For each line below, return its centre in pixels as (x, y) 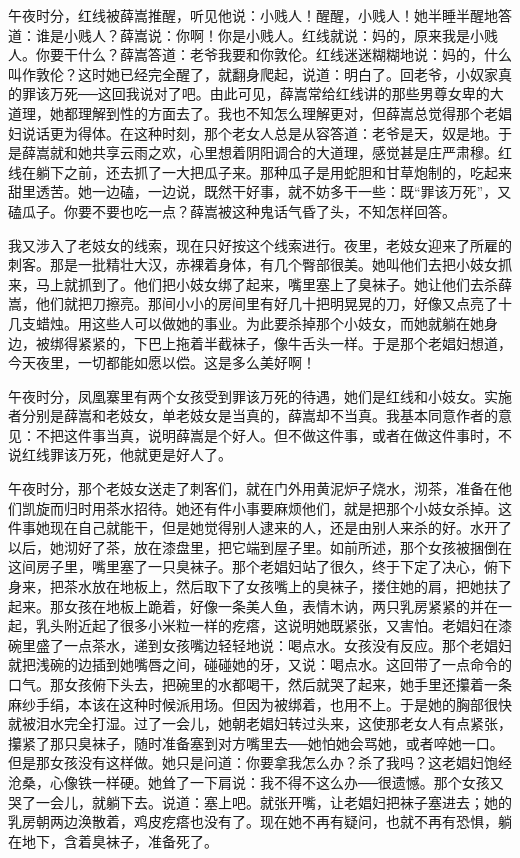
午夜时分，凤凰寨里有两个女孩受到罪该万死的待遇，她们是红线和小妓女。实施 (260, 395)
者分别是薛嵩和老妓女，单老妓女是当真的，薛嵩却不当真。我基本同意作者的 (253, 415)
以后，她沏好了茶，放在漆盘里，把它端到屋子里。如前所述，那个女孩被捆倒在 (260, 546)
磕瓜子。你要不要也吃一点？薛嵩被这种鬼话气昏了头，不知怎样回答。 (232, 210)
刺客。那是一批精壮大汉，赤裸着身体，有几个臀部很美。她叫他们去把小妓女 (253, 264)
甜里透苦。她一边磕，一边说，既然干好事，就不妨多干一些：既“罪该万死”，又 (260, 191)
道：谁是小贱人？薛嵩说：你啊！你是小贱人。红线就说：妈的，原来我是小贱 (253, 34)
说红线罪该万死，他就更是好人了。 (120, 454)
